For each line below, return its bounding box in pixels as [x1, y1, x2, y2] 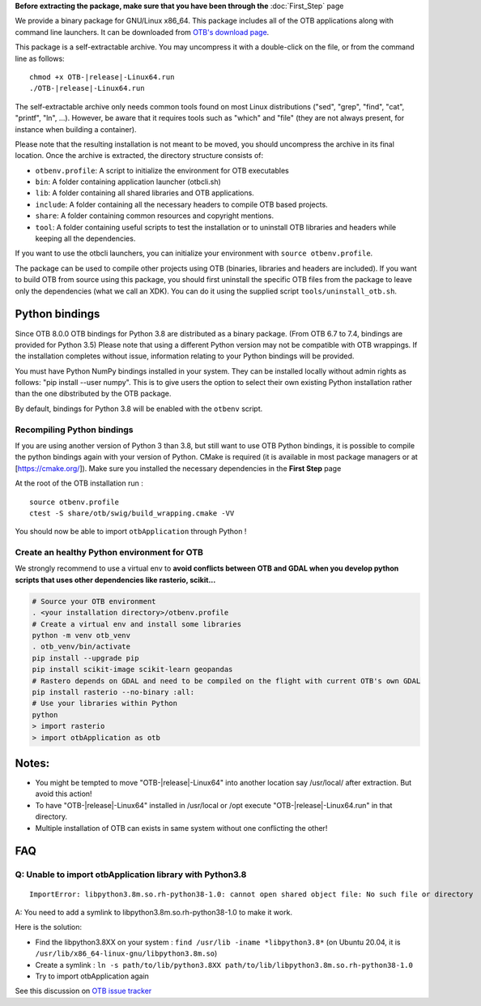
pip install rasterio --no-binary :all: [32, 687, 194, 696]
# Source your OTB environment [32, 597, 157, 606]
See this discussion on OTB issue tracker [15, 986, 152, 996]
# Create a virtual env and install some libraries [32, 619, 242, 628]
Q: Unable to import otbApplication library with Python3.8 [15, 869, 247, 880]
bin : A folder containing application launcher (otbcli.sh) [35, 177, 222, 186]
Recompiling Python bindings [15, 424, 134, 435]
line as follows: [15, 54, 65, 63]
